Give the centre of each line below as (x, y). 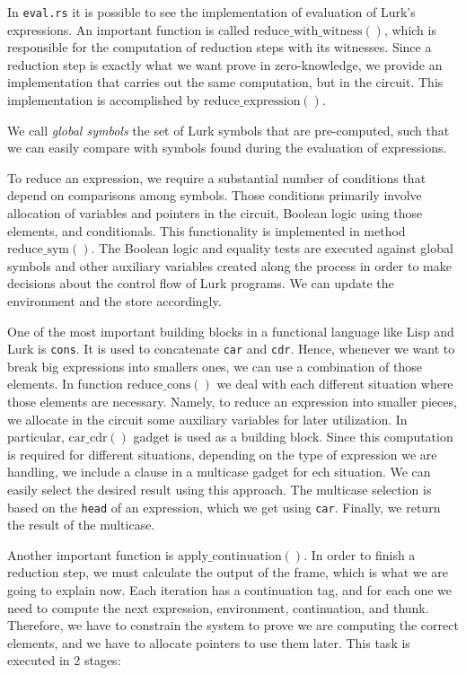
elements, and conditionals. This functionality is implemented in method (207, 230)
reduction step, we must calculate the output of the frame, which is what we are (228, 572)
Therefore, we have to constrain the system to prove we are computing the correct (233, 625)
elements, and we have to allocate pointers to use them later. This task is (209, 642)
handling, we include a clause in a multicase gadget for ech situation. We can (219, 472)
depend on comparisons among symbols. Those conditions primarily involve (215, 195)
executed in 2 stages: (64, 660)
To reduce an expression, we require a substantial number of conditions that (217, 177)
